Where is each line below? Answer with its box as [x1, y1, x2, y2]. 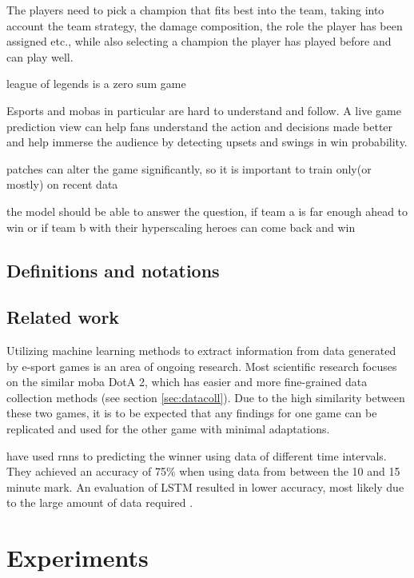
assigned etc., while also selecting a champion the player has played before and [6, 33, 392, 50]
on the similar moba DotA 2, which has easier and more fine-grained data [6, 373, 368, 390]
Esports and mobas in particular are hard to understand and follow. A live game [6, 102, 401, 118]
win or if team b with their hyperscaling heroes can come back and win [6, 218, 356, 235]
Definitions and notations [6, 257, 220, 282]
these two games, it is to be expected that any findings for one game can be [6, 405, 377, 421]
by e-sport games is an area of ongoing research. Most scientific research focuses [6, 357, 397, 374]
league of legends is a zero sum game [6, 75, 186, 92]
